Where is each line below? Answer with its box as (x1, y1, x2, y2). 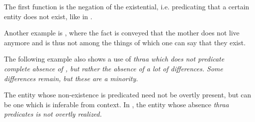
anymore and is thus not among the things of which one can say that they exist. (4, 37, 246, 47)
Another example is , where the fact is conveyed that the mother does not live (4, 28, 240, 38)
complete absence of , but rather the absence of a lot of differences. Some (4, 63, 223, 73)
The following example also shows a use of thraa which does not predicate (4, 54, 224, 64)
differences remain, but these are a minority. (4, 73, 138, 83)
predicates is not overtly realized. (4, 109, 102, 119)
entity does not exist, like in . (4, 11, 93, 21)
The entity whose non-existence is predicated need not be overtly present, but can (4, 90, 252, 100)
